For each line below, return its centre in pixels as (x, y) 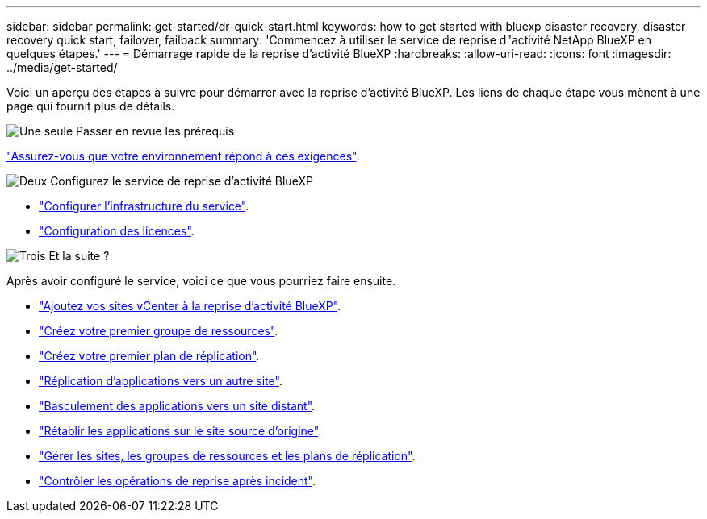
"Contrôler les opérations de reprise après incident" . (178, 481)
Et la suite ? (79, 256)
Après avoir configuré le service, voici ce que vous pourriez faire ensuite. (201, 281)
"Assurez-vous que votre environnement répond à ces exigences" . (183, 156)
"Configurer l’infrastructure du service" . (144, 206)
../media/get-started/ (62, 67)
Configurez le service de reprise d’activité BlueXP (182, 181)
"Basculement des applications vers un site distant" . (177, 406)
